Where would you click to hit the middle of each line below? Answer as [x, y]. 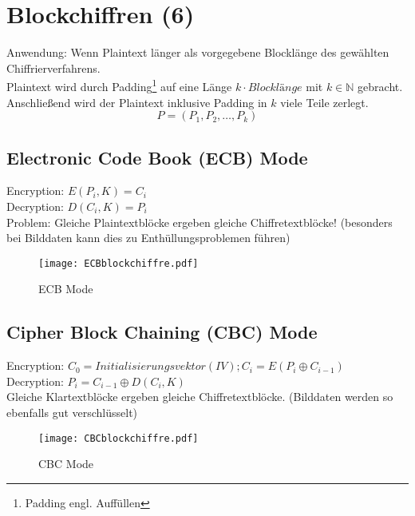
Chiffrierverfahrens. [53, 67]
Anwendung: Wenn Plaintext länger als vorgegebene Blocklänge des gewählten [198, 52]
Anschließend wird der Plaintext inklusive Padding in [137, 102]
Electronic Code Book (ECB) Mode [157, 157]
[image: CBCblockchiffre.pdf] [119, 438]
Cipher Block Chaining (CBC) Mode [162, 332]
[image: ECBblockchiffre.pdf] [119, 263]
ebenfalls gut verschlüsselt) [72, 412]
